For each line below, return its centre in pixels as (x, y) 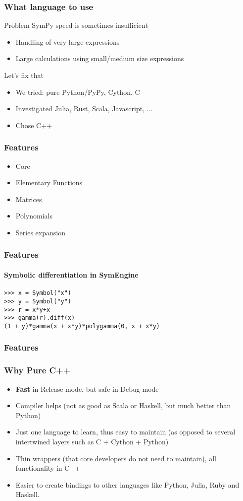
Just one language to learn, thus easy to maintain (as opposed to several (125, 432)
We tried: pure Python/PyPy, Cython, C (78, 92)
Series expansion (40, 232)
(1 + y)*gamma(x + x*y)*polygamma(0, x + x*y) (82, 326)
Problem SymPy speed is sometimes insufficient (76, 25)
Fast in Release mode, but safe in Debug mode (87, 389)
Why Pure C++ (37, 370)
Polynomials (34, 216)
